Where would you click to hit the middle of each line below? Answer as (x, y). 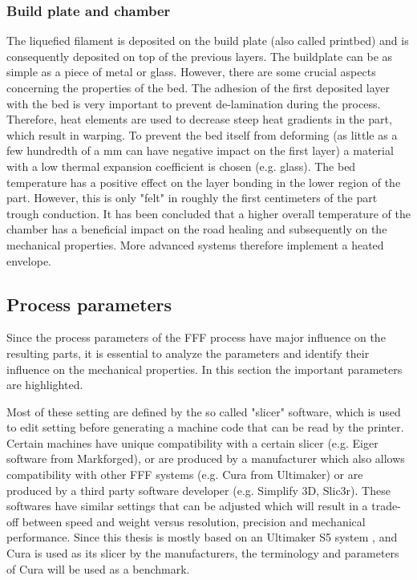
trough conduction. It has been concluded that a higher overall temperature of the (208, 213)
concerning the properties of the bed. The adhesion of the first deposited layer (198, 87)
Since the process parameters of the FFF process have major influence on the (196, 337)
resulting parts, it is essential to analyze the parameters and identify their (188, 353)
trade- (386, 506)
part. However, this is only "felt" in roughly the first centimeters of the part (192, 198)
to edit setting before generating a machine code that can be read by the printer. (205, 427)
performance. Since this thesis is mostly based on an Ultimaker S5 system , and (202, 537)
